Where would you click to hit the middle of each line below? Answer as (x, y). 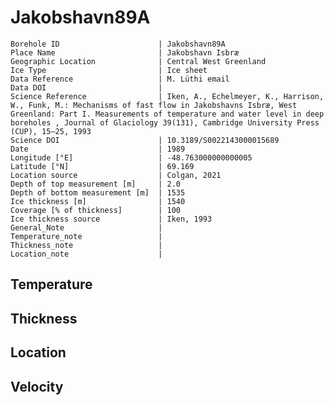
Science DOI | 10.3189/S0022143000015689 (145, 140)
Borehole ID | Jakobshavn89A (118, 44)
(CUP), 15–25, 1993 (51, 131)
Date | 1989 (98, 149)
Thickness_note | (86, 245)
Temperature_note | (86, 236)
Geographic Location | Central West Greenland (138, 61)
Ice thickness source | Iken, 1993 (111, 219)
